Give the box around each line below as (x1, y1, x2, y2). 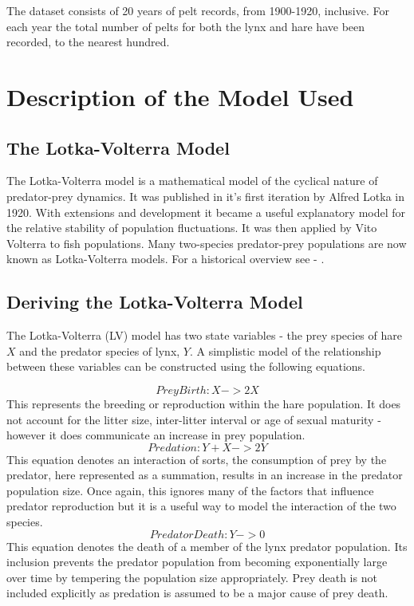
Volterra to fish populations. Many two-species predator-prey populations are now (6, 234, 407, 251)
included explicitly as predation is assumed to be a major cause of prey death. (6, 584, 388, 601)
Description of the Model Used (6, 80, 354, 112)
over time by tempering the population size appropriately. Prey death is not (6, 569, 377, 585)
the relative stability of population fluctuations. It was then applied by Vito (6, 219, 377, 236)
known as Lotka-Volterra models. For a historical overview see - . (6, 250, 325, 267)
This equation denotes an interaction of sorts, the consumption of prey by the (6, 451, 387, 467)
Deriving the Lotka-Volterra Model (6, 289, 303, 314)
